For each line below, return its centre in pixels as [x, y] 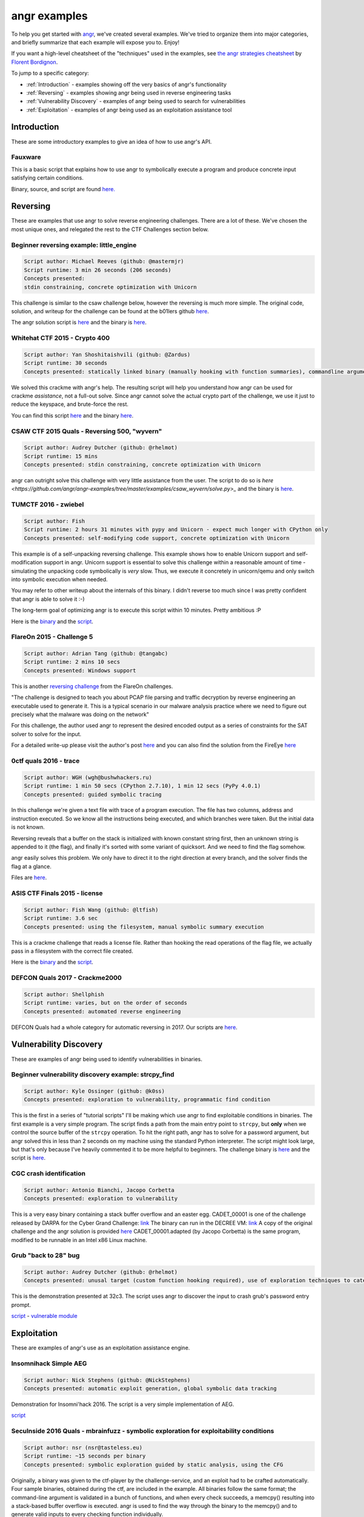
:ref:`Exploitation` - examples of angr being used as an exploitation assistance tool [129, 110]
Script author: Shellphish [64, 994]
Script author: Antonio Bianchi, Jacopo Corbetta [99, 1190]
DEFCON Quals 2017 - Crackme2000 [66, 978]
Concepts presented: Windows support [80, 670]
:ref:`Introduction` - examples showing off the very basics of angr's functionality [126, 84]
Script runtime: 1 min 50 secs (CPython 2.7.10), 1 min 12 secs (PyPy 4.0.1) [142, 786]
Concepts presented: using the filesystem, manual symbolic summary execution [144, 927]
